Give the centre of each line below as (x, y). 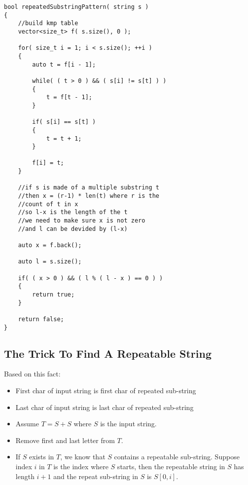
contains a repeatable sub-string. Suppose (177, 457)
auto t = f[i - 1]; (64, 64)
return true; (53, 294)
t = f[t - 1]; (69, 97)
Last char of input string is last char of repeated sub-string (105, 407)
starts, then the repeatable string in (171, 466)
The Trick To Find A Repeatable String (108, 353)
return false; (41, 319)
